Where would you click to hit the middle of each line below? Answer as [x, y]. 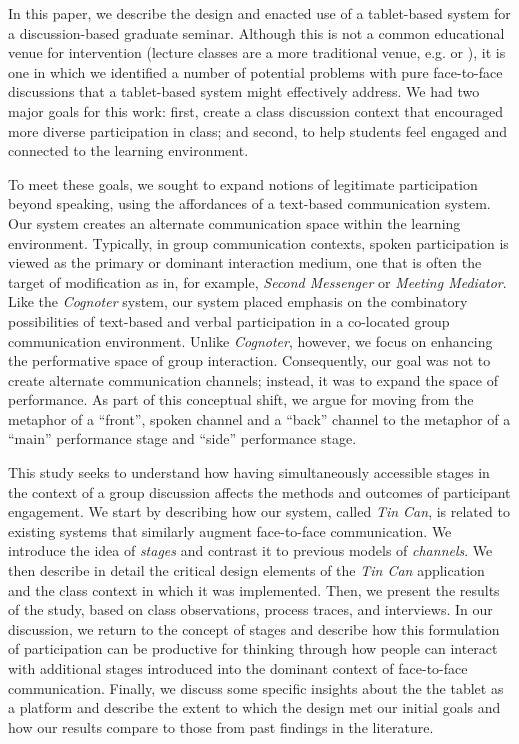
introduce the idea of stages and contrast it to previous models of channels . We [250, 550]
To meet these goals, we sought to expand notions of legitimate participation [243, 183]
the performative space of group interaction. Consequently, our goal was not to [249, 360]
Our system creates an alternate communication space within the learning [234, 222]
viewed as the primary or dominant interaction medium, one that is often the [245, 262]
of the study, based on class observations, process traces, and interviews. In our [250, 609]
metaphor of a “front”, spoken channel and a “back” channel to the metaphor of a [259, 418]
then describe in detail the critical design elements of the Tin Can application [246, 570]
